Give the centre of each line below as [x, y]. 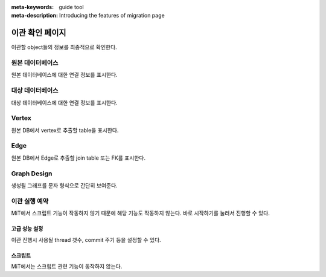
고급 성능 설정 [27, 229]
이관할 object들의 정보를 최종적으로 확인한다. [64, 47]
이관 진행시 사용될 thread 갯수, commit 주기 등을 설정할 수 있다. [86, 240]
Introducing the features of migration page [112, 16]
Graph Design [32, 174]
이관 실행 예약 [30, 201]
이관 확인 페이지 [39, 33]
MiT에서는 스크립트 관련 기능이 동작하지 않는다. [67, 266]
